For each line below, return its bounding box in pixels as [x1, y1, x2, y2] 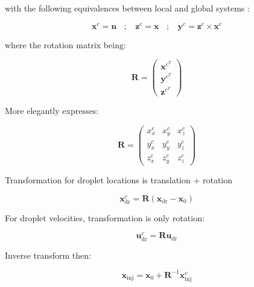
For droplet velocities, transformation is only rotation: [5, 211, 205, 224]
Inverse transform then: [5, 248, 91, 261]
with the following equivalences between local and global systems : [5, 2, 250, 14]
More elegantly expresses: [5, 104, 99, 117]
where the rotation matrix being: [5, 38, 126, 51]
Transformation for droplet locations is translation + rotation [5, 173, 233, 186]
